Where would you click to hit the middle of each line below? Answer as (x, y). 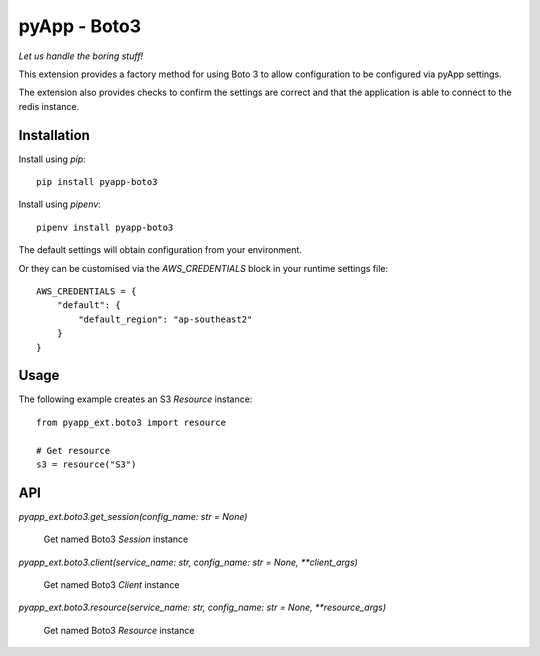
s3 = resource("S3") (86, 464)
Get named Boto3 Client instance (111, 585)
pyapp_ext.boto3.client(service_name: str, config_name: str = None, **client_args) (188, 562)
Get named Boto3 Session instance (116, 539)
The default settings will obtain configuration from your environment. (160, 250)
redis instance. (49, 106)
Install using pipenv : (60, 204)
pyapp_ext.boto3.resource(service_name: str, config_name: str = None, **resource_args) (202, 607)
